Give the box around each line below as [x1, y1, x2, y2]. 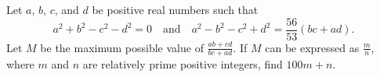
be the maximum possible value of [40, 39, 204, 55]
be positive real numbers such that [92, 2, 259, 17]
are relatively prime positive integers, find [82, 56, 283, 72]
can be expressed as [265, 39, 360, 55]
